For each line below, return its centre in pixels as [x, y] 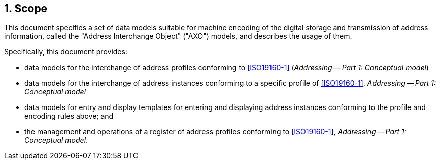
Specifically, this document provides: [66, 52]
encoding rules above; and [69, 116]
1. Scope [26, 8]
